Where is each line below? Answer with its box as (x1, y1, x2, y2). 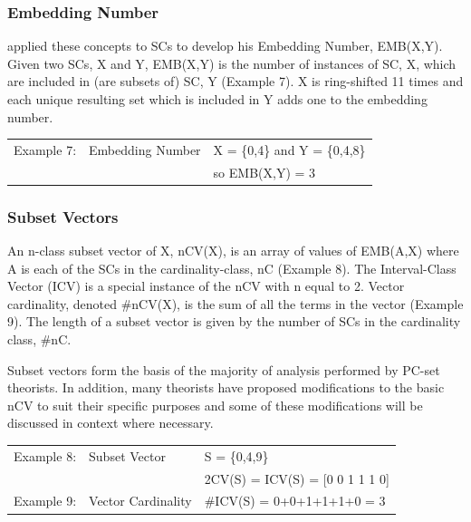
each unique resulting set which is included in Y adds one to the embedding (7, 90, 428, 108)
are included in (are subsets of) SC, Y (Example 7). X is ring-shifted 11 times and (7, 72, 464, 91)
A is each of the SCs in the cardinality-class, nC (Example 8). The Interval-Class (7, 258, 457, 277)
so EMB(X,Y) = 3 (213, 162, 316, 181)
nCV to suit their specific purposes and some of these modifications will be (7, 395, 423, 414)
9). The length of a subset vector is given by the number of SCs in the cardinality (7, 312, 461, 331)
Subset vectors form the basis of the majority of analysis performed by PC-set (7, 360, 440, 379)
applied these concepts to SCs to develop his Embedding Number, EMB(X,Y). (7, 36, 443, 55)
